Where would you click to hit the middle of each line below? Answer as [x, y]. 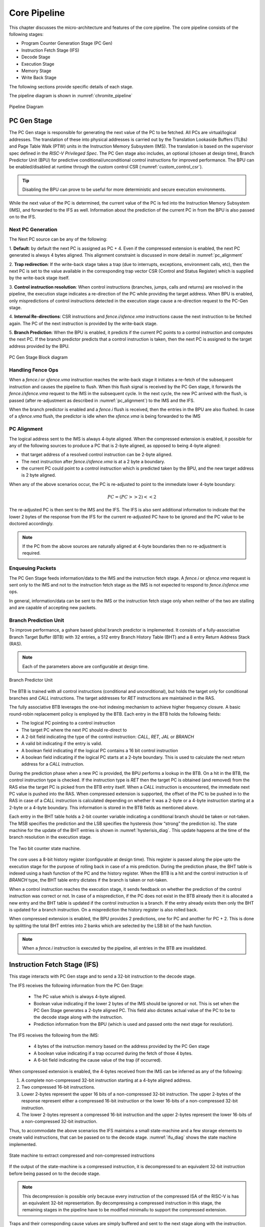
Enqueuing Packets [33, 568]
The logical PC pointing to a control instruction [68, 723]
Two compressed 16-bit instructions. [58, 1087]
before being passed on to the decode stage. [55, 1174]
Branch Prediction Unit [37, 620]
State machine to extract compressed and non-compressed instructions [82, 1155]
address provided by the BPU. [39, 346]
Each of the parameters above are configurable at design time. [86, 666]
